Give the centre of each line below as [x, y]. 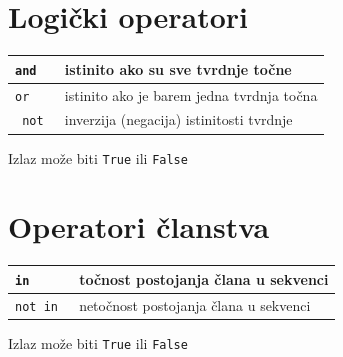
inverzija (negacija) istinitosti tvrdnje [178, 119]
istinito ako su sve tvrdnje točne [178, 68]
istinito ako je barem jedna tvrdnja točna [191, 94]
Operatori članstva [139, 226]
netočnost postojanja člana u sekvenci [195, 304]
